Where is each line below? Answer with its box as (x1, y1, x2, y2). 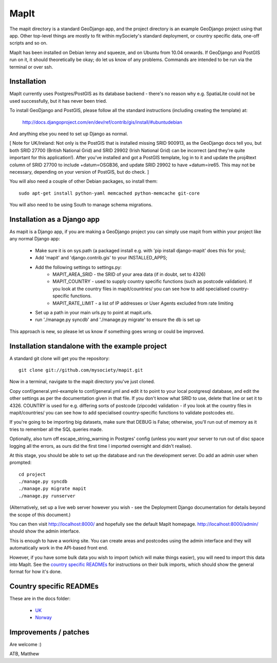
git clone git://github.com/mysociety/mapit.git (18, 367, 143, 373)
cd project (18, 471, 46, 477)
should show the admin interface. (9, 528, 81, 534)
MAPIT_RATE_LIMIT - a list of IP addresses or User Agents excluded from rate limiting (52, 300, 233, 306)
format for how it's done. (9, 569, 62, 575)
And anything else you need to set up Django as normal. (9, 130, 128, 137)
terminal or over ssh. (9, 64, 53, 70)
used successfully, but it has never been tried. (9, 98, 107, 104)
